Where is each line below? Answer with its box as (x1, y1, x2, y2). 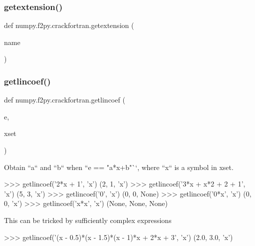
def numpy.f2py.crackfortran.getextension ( (4, 20, 134, 30)
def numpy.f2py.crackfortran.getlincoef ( (4, 94, 125, 105)
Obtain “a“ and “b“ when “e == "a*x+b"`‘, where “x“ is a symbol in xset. (4, 161, 234, 172)
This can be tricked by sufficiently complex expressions (4, 214, 172, 225)
